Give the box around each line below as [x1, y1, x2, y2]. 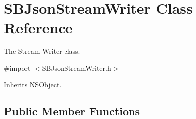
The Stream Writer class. [4, 46, 80, 56]
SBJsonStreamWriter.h [42, 62, 111, 73]
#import [4, 62, 31, 73]
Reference [4, 17, 73, 38]
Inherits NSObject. [4, 79, 62, 89]
